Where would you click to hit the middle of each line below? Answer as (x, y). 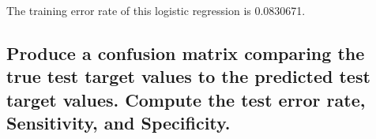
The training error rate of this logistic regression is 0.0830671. (156, 10)
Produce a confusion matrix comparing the (186, 53)
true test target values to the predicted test (188, 76)
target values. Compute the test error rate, (186, 99)
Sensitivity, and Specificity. (118, 123)
